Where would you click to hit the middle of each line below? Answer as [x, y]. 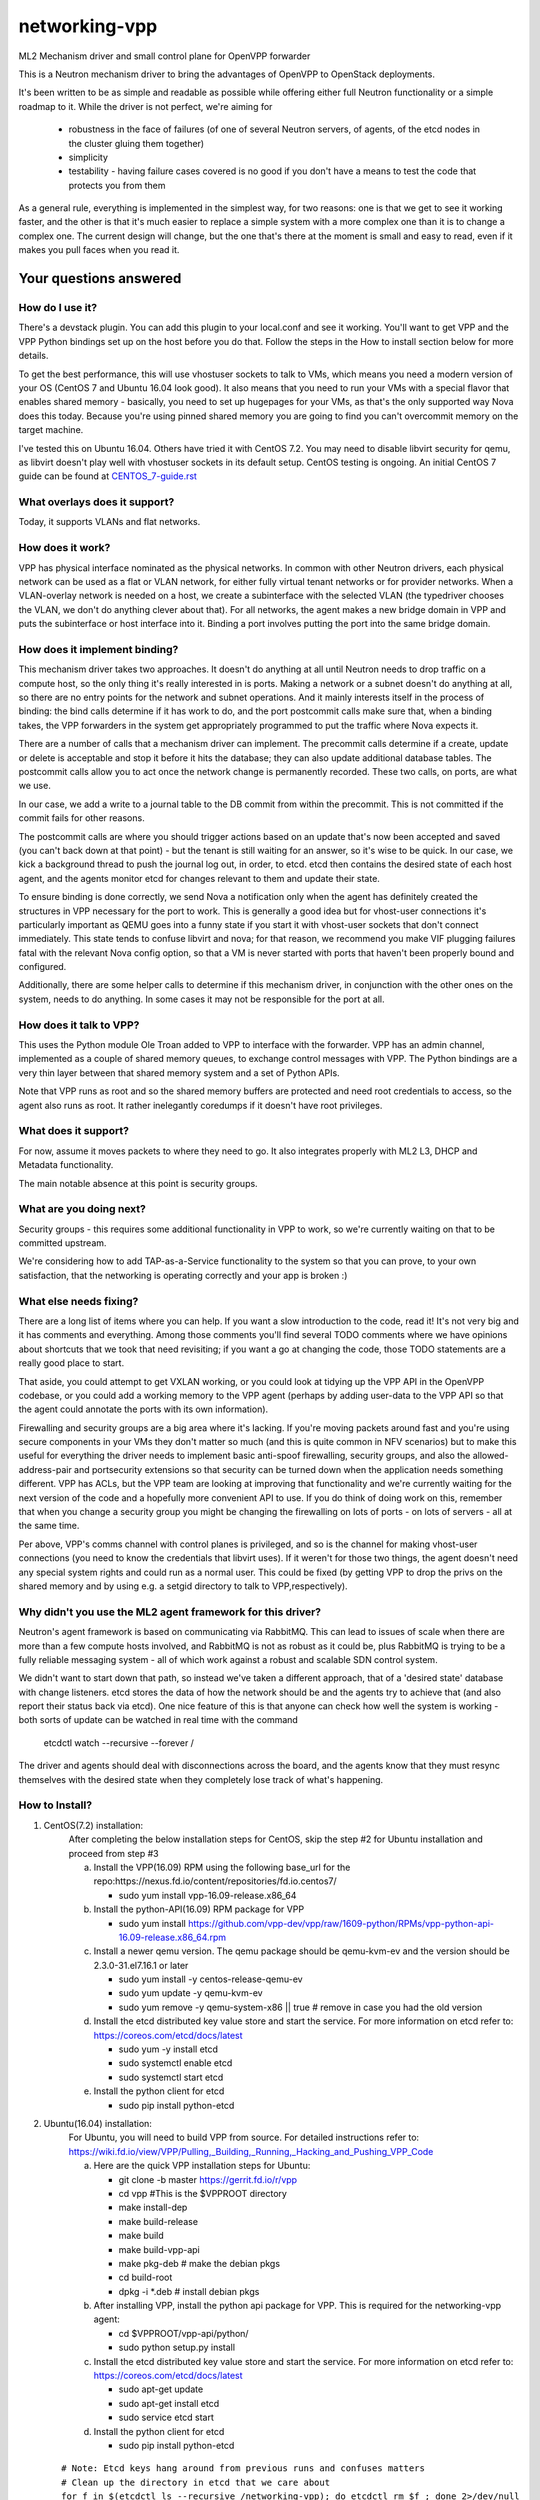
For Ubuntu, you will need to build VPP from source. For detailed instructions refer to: [244, 2137]
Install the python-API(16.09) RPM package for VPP [199, 1909]
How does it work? [64, 548]
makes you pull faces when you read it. [99, 250]
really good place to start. [71, 1363]
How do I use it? [58, 308]
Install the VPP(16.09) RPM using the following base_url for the [222, 1867]
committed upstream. [62, 1243]
